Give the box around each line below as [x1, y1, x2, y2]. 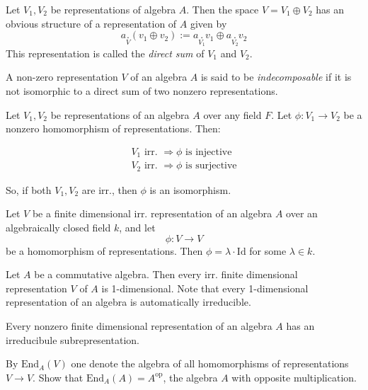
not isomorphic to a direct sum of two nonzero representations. [6, 84, 278, 98]
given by [190, 16, 227, 30]
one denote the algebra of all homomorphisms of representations [71, 356, 349, 371]
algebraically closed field [6, 219, 111, 234]
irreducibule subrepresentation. [6, 332, 139, 347]
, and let [119, 219, 156, 234]
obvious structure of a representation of [6, 16, 177, 30]
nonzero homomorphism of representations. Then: [6, 121, 221, 136]
